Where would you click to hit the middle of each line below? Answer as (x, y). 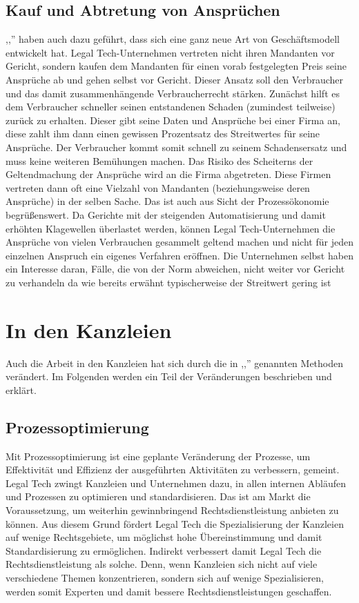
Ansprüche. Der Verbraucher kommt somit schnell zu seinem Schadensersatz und (176, 147)
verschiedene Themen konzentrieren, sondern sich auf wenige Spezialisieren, (165, 577)
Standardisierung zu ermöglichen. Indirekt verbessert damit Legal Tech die (164, 550)
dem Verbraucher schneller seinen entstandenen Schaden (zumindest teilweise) (171, 107)
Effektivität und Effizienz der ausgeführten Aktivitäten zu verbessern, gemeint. (173, 469)
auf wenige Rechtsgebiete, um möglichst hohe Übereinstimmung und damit (164, 537)
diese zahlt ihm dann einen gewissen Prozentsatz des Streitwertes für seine (163, 134)
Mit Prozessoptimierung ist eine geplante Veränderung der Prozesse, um (158, 456)
